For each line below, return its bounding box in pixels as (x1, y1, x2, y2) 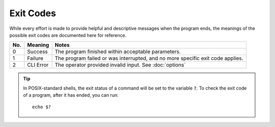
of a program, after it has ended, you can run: (23, 92, 119, 98)
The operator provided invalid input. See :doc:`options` (54, 61, 186, 68)
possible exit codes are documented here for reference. (9, 32, 127, 38)
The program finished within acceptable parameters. (54, 48, 181, 55)
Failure (27, 55, 43, 62)
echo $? (32, 104, 51, 110)
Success (27, 48, 48, 55)
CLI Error (27, 61, 49, 68)
